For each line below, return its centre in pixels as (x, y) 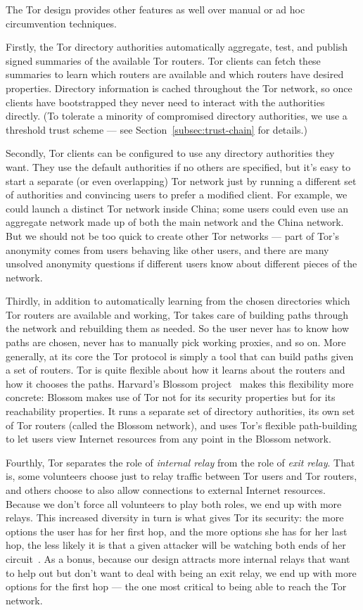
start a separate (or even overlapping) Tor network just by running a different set (181, 180)
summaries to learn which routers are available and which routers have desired (175, 74)
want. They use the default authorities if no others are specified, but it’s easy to (178, 166)
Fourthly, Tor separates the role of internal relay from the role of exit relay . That (180, 462)
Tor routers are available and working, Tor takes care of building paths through (177, 314)
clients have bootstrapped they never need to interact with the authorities (165, 102)
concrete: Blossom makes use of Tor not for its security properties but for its (171, 397)
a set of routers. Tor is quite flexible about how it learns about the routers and (176, 370)
